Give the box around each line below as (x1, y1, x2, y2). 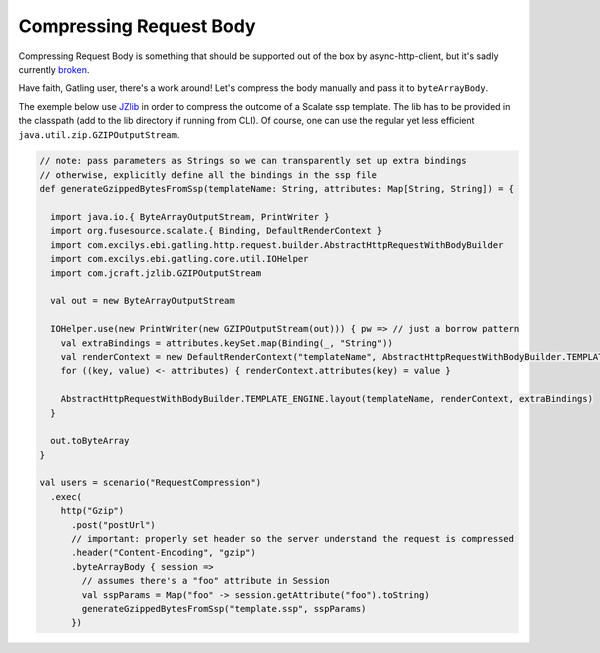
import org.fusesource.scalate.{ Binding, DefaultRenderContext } (50, 225, 383, 237)
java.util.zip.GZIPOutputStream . (18, 128, 180, 140)
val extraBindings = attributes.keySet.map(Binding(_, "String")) (60, 337, 394, 349)
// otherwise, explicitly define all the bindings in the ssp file (39, 169, 378, 180)
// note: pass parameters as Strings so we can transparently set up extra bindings (39, 155, 467, 167)
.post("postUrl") (71, 519, 157, 530)
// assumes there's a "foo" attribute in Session (81, 575, 330, 587)
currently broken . (18, 63, 90, 75)
